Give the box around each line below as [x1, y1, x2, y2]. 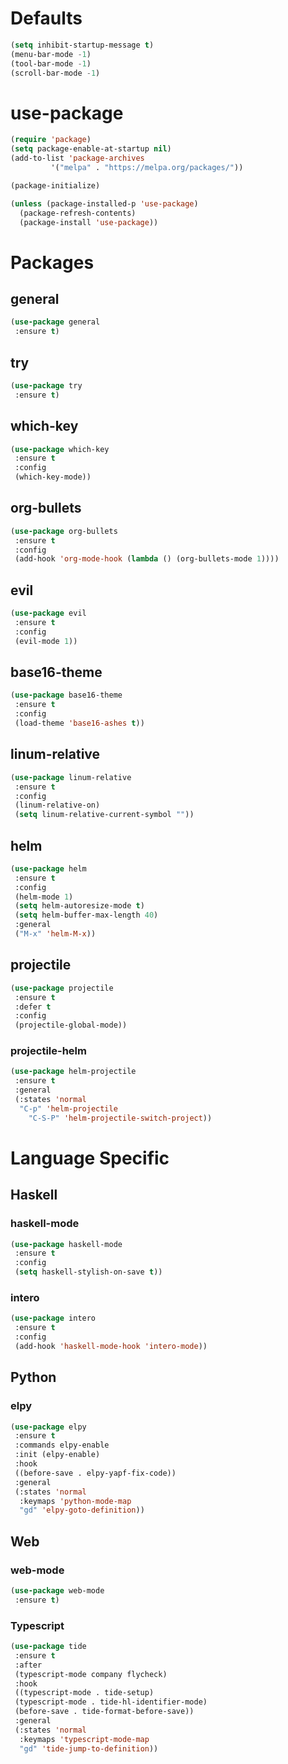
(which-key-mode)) [14, 472, 92, 482]
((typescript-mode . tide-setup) [14, 1688, 155, 1698]
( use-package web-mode [10, 1585, 105, 1596]
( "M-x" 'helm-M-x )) [14, 929, 97, 939]
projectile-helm [10, 1044, 87, 1058]
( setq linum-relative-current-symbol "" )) [14, 810, 195, 820]
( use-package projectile [10, 983, 114, 993]
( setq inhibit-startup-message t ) [10, 40, 155, 50]
